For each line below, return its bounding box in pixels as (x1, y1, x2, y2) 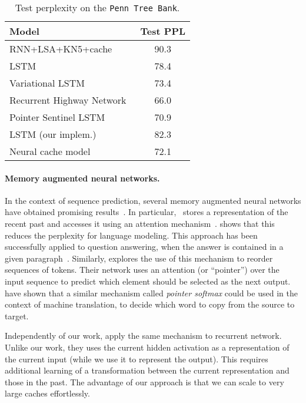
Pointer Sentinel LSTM (9, 110, 105, 124)
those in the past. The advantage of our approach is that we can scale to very (5, 375, 284, 388)
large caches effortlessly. (5, 387, 90, 399)
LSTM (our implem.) (9, 127, 97, 141)
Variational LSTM (9, 76, 85, 90)
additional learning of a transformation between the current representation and (5, 364, 290, 376)
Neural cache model (9, 144, 91, 158)
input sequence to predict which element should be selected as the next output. (5, 275, 291, 287)
